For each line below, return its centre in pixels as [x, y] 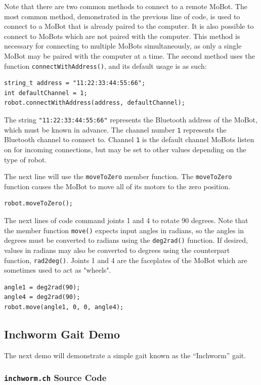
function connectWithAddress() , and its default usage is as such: [105, 66]
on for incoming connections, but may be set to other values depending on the [125, 149]
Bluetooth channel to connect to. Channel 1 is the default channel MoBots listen [129, 139]
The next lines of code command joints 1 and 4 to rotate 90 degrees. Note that [126, 220]
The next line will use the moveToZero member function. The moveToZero [118, 176]
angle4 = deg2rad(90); [42, 297]
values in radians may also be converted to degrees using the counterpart [117, 250]
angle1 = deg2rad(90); [42, 287]
